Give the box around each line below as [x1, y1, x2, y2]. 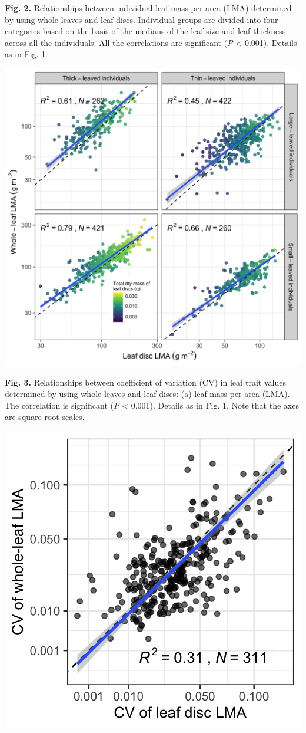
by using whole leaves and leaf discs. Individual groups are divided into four [5, 13, 278, 25]
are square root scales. [5, 410, 85, 423]
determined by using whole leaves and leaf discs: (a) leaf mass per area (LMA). [5, 387, 290, 400]
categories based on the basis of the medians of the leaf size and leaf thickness [5, 25, 286, 37]
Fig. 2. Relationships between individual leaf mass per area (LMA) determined [5, 2, 292, 14]
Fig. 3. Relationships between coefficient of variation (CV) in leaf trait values [5, 376, 286, 388]
